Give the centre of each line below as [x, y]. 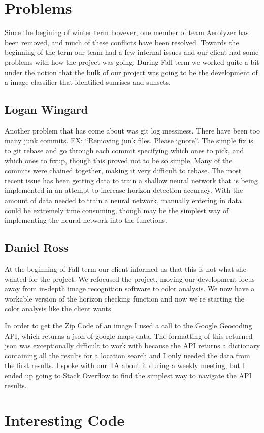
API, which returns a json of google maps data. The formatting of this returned [129, 335]
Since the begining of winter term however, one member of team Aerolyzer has [127, 32]
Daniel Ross [37, 247]
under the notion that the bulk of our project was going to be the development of [131, 72]
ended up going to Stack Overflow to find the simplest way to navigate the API [128, 375]
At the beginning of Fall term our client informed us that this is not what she [125, 269]
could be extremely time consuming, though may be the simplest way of [117, 210]
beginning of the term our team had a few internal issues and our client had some [132, 52]
